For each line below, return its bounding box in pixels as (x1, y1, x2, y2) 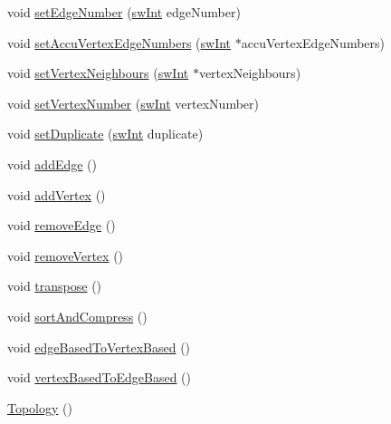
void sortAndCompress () (7, 306, 148, 325)
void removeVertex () (7, 246, 124, 265)
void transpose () (7, 276, 102, 295)
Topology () (7, 398, 72, 417)
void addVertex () (7, 185, 106, 204)
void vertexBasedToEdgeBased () (7, 368, 191, 387)
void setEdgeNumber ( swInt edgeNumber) (7, 3, 241, 21)
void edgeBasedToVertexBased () (7, 337, 191, 356)
